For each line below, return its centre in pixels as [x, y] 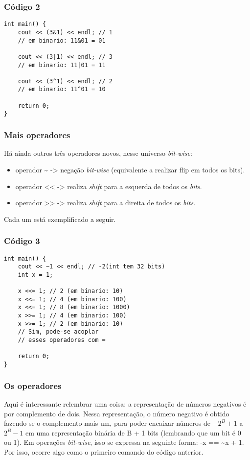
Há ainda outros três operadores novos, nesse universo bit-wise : [98, 153]
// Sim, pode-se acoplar [58, 332]
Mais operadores [37, 135]
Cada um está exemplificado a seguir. [60, 219]
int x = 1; [35, 275]
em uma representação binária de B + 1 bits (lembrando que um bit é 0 [133, 432]
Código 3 [22, 241]
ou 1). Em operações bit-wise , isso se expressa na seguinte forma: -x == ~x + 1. [124, 442]
